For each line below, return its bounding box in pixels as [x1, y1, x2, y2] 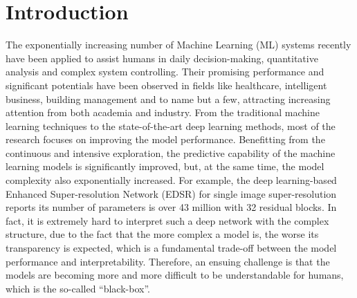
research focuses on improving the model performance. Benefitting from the [6, 132, 325, 147]
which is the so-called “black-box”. [6, 281, 150, 295]
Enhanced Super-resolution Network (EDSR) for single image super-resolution [6, 186, 337, 201]
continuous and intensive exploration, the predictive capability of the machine [6, 145, 336, 160]
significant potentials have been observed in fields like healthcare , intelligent [6, 77, 327, 92]
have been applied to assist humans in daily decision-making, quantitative [6, 50, 318, 65]
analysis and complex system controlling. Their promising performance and [6, 64, 324, 79]
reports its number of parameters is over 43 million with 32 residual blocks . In [6, 200, 337, 214]
